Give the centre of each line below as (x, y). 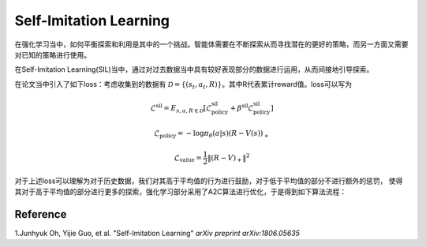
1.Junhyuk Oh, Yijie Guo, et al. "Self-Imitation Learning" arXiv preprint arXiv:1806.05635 (157, 233)
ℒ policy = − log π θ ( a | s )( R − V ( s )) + (211, 134)
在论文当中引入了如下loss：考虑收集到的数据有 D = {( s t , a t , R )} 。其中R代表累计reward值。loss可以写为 (183, 85)
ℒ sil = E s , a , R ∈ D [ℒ (181, 109)
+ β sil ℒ (242, 107)
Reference (41, 214)
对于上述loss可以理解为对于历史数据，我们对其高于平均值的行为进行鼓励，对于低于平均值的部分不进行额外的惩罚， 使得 (209, 181)
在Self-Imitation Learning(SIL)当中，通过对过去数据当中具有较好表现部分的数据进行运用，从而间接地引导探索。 (194, 69)
